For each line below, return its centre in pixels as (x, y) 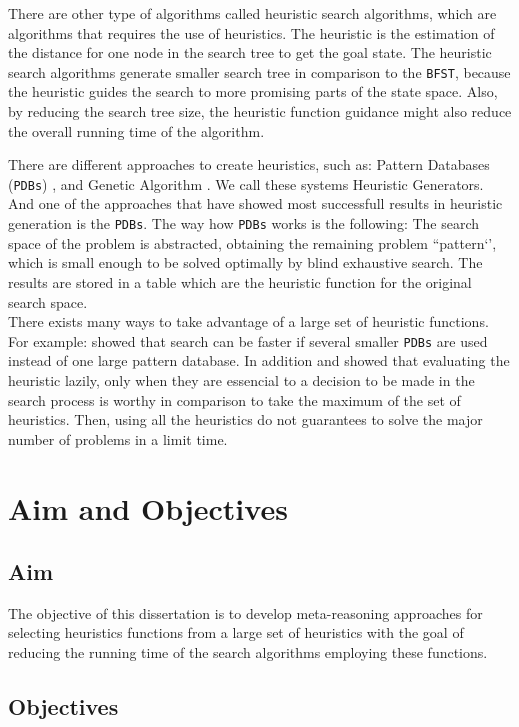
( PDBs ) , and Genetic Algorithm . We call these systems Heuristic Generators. (246, 183)
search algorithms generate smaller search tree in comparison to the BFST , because (259, 71)
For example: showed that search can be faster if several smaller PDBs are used (248, 340)
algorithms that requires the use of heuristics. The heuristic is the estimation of (251, 32)
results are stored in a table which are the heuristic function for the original (240, 281)
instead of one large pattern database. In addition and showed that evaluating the (259, 360)
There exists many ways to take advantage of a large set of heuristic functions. (248, 321)
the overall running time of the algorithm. (136, 130)
